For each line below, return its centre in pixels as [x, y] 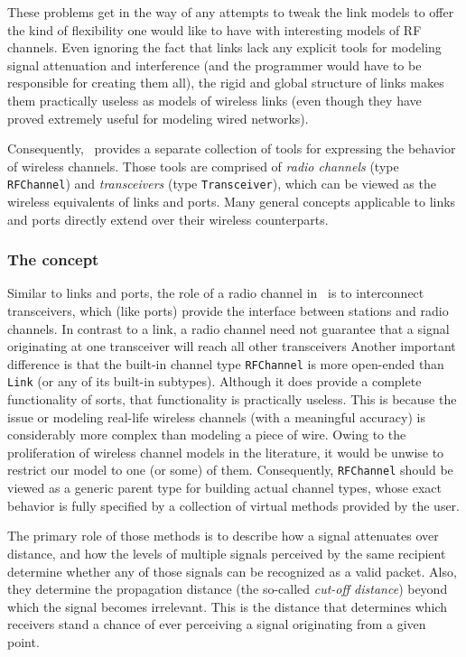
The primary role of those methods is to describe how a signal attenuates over [223, 536]
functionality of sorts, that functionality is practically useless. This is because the [232, 399]
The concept [53, 259]
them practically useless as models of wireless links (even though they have [214, 100]
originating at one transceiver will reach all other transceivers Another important [232, 346]
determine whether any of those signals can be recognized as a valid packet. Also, [232, 571]
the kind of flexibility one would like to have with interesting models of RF [214, 29]
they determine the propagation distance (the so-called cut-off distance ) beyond [228, 589]
